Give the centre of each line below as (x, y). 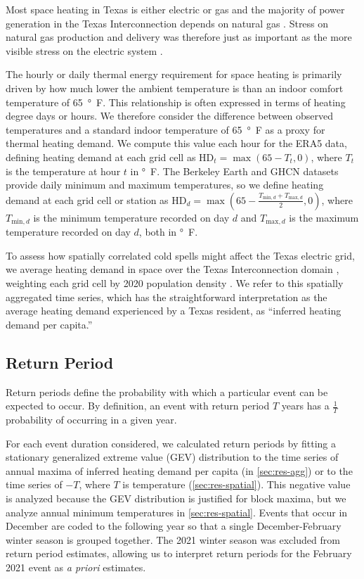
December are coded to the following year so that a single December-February (174, 526)
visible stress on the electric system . (84, 50)
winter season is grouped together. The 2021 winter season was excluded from (173, 539)
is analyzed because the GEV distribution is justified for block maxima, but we (176, 498)
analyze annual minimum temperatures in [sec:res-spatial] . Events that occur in (177, 512)
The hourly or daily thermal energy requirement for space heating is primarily (174, 74)
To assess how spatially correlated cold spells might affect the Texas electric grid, (180, 255)
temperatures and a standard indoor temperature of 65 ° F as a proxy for (165, 129)
